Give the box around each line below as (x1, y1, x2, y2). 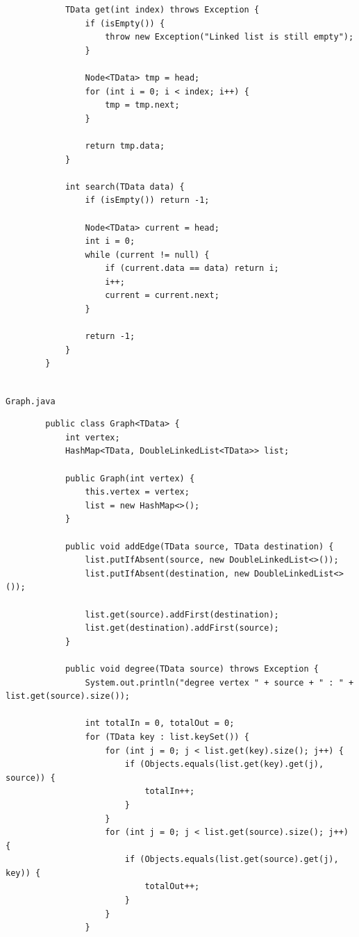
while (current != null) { (85, 249, 210, 260)
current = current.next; (105, 290, 219, 301)
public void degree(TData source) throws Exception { (65, 663, 319, 674)
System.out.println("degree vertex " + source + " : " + (85, 677, 354, 688)
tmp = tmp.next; (105, 100, 180, 110)
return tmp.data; (85, 140, 165, 151)
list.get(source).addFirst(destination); (85, 609, 279, 620)
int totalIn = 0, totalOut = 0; (85, 718, 235, 729)
